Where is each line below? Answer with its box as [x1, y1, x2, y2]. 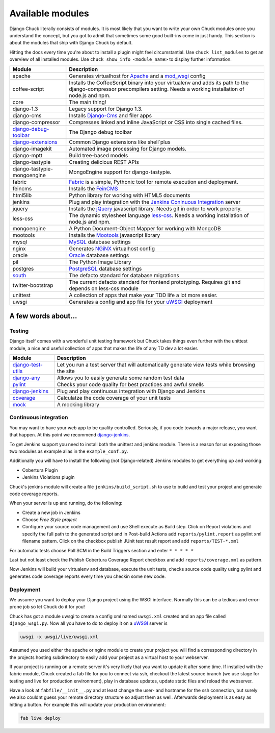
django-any [12, 374, 40, 381]
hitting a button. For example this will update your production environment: [9, 701, 166, 707]
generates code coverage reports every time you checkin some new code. [9, 573, 166, 579]
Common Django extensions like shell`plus [69, 138, 171, 145]
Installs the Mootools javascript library [69, 231, 160, 238]
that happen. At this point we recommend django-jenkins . [9, 432, 130, 438]
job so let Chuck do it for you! [23, 604, 85, 610]
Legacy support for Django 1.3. [69, 105, 143, 112]
